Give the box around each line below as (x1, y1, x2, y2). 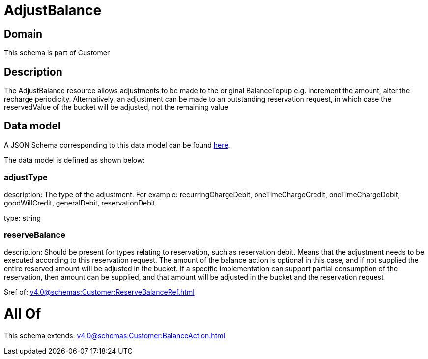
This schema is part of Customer (4, 49, 110, 57)
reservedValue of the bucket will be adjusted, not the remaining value (4, 103, 228, 112)
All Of (4, 306, 41, 323)
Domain (4, 27, 43, 40)
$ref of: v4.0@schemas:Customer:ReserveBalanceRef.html (4, 288, 195, 297)
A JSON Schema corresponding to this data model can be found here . (4, 140, 230, 149)
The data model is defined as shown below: (4, 155, 145, 164)
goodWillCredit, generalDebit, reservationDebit (4, 198, 155, 207)
